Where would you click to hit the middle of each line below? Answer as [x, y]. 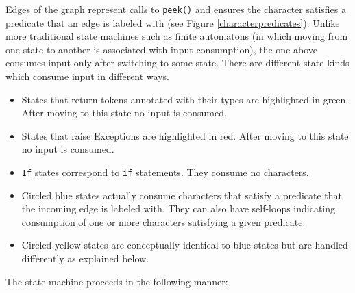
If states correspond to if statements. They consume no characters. [165, 172]
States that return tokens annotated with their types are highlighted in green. [185, 99]
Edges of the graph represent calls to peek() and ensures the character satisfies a [176, 9]
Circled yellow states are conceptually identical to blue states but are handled [185, 245]
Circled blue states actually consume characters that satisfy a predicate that [182, 195]
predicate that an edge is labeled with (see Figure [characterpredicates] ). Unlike [173, 22]
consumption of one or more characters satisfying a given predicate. [163, 221]
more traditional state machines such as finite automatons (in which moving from [177, 36]
